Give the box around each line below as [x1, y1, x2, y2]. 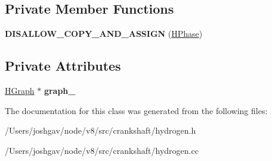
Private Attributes [5, 56, 121, 75]
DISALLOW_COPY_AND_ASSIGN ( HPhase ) [5, 27, 203, 40]
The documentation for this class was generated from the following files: [5, 104, 268, 116]
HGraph [5, 84, 35, 96]
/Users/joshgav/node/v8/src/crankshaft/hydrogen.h [5, 124, 196, 137]
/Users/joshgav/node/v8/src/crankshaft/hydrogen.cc [5, 144, 199, 156]
